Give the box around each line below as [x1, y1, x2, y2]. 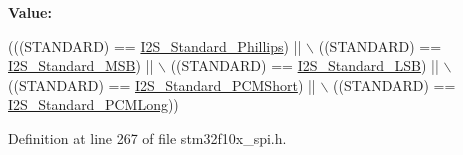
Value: [8, 2, 52, 22]
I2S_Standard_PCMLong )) [8, 94, 179, 115]
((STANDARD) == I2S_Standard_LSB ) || [170, 55, 439, 76]
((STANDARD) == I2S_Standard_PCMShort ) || [8, 74, 316, 95]
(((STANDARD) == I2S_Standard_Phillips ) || [8, 35, 302, 56]
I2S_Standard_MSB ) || [8, 55, 154, 76]
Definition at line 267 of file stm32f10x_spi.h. [8, 127, 287, 148]
